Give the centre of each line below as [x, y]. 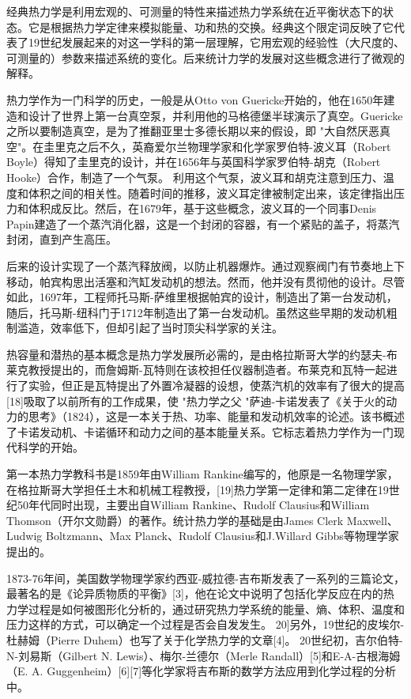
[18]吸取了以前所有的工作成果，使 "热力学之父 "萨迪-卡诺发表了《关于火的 [196, 401]
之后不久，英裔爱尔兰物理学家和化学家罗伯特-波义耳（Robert [234, 146]
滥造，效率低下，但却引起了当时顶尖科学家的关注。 [150, 328]
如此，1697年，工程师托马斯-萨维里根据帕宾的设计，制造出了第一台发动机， [202, 297]
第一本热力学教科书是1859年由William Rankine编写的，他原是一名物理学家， [202, 474]
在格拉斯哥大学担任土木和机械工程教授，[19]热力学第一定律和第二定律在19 [198, 489]
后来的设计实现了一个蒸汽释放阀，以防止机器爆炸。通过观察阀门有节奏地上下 [205, 265]
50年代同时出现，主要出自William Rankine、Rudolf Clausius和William [193, 505]
